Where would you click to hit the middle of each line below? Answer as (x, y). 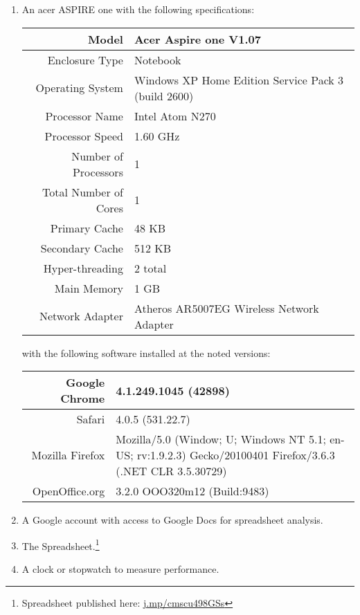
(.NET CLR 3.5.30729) (171, 471)
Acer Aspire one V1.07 (197, 39)
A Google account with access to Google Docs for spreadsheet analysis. (172, 520)
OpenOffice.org (69, 491)
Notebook (157, 59)
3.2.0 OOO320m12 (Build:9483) (192, 491)
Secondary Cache (82, 248)
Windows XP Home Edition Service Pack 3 (239, 80)
